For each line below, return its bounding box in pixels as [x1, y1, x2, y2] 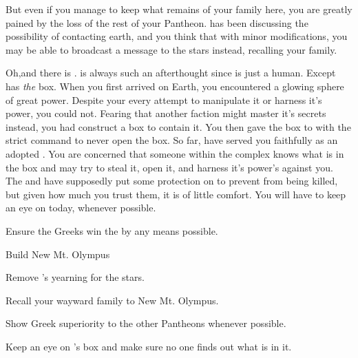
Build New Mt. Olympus [6, 246, 110, 261]
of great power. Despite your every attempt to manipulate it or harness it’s [6, 92, 322, 107]
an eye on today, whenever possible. [6, 200, 156, 215]
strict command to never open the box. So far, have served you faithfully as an [6, 133, 338, 147]
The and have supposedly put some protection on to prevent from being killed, [6, 173, 338, 188]
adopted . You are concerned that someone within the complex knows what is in [6, 146, 344, 160]
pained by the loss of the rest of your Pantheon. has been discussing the [6, 15, 308, 30]
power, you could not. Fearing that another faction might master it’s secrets [6, 106, 326, 120]
